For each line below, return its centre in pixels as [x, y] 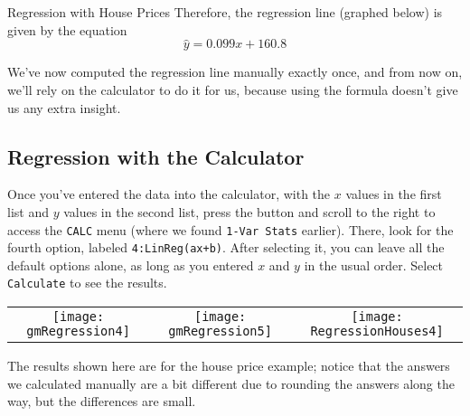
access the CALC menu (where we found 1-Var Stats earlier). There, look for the [230, 229]
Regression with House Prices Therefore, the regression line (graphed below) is [225, 12]
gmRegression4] [78, 331]
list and [28, 211]
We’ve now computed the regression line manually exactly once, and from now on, [235, 72]
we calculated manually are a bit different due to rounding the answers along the [231, 383]
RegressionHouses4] [377, 331]
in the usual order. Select [374, 265]
